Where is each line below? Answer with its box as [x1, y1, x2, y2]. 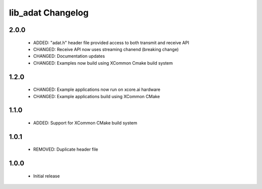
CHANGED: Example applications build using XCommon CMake [33, 93, 160, 99]
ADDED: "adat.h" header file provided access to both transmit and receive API [33, 39, 189, 46]
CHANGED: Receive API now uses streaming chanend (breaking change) [33, 46, 179, 52]
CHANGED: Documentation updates [33, 53, 105, 59]
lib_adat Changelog [9, 7, 89, 18]
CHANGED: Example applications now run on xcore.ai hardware [33, 86, 161, 92]
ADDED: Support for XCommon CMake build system [33, 120, 138, 126]
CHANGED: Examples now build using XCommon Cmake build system [33, 60, 173, 66]
